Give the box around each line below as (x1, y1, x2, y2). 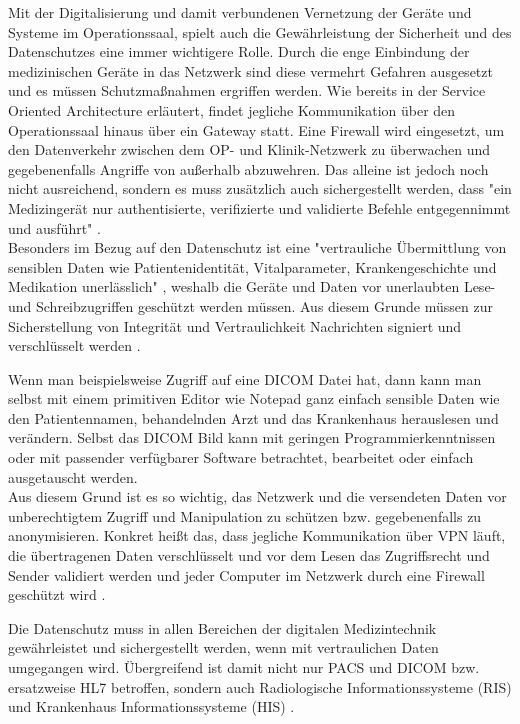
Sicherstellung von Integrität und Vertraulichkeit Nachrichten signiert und (8, 315, 462, 336)
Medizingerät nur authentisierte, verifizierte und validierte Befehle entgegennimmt (8, 197, 511, 218)
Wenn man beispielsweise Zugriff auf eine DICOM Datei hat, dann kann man (8, 368, 482, 389)
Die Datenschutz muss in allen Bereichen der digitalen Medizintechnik (8, 617, 437, 638)
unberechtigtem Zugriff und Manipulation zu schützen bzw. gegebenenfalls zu (8, 505, 482, 526)
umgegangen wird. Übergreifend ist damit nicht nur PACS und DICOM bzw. (8, 657, 480, 677)
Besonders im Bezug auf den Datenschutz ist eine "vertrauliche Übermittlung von (8, 237, 507, 258)
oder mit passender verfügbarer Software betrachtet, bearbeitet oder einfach (8, 447, 474, 468)
